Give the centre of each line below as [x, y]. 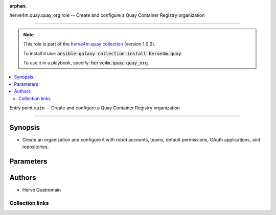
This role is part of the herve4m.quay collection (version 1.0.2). [89, 44]
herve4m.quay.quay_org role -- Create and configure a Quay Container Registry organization [107, 15]
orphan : [18, 6]
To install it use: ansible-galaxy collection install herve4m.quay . [103, 53]
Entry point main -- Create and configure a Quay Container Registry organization [95, 108]
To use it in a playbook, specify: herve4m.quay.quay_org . [86, 63]
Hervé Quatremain [42, 190]
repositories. [36, 147]
